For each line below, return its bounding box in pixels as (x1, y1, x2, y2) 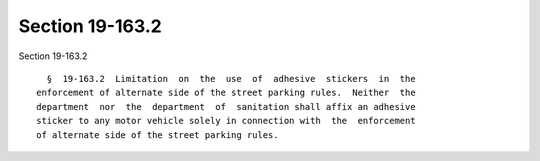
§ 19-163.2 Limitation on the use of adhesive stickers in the (46, 73, 416, 84)
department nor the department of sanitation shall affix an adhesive (36, 101, 416, 112)
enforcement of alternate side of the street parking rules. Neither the (36, 87, 416, 99)
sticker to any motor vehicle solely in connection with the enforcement (36, 115, 416, 127)
